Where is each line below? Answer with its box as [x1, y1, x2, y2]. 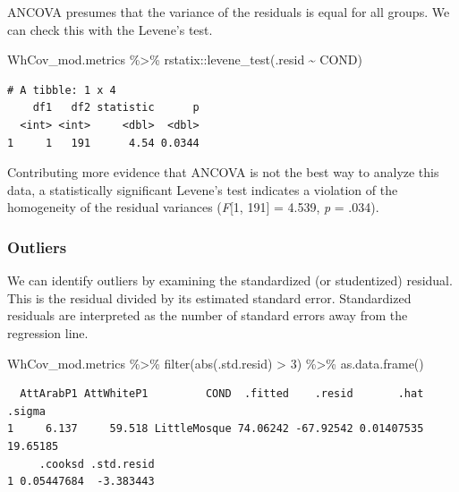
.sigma [7, 404, 46, 418]
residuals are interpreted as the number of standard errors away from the [7, 306, 408, 325]
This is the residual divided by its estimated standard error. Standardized [7, 288, 412, 307]
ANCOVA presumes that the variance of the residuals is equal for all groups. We [7, 3, 450, 21]
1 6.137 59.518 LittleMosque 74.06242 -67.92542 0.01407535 [7, 422, 424, 436]
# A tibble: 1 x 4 [7, 83, 116, 97]
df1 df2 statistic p [32, 101, 200, 115]
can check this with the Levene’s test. [7, 20, 213, 38]
